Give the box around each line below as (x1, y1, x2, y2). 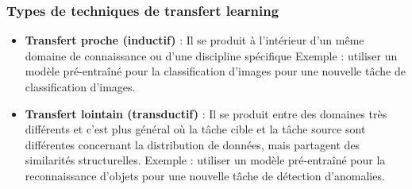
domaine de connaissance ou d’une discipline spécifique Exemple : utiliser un (25, 47, 398, 64)
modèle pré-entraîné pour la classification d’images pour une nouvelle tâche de (25, 63, 406, 79)
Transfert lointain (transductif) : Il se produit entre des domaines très (25, 105, 387, 121)
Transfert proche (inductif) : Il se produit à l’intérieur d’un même (25, 32, 364, 48)
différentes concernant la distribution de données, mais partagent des (25, 136, 360, 152)
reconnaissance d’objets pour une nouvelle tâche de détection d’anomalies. (25, 167, 385, 183)
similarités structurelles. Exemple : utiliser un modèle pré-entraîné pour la (25, 152, 386, 168)
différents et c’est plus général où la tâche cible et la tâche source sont (25, 121, 366, 137)
